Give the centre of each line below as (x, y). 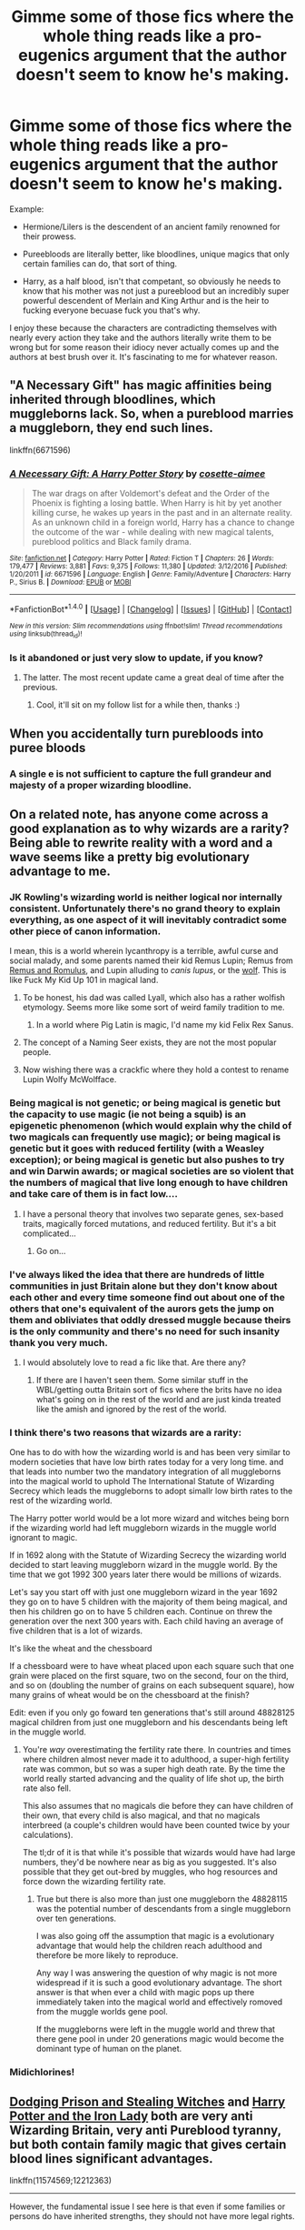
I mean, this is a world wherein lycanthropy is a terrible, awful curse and (144, 951)
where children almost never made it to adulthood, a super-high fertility (156, 1759)
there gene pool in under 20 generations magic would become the (160, 2039)
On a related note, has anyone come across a (139, 814)
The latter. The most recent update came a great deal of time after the (153, 678)
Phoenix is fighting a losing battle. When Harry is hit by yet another (157, 503)
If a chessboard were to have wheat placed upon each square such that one (152, 1666)
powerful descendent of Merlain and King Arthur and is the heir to (146, 300)
